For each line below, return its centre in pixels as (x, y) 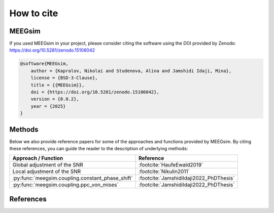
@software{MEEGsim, (44, 64)
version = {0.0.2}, (55, 99)
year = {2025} (48, 106)
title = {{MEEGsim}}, (58, 85)
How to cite (34, 13)
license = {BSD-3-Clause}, (64, 78)
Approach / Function (38, 158)
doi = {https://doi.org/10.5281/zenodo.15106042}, (95, 92)
